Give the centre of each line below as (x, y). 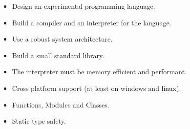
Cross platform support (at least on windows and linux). (96, 88)
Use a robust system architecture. (62, 39)
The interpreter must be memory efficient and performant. (99, 72)
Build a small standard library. (58, 55)
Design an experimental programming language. (84, 6)
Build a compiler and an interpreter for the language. (92, 22)
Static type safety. (39, 121)
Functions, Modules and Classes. (61, 104)
